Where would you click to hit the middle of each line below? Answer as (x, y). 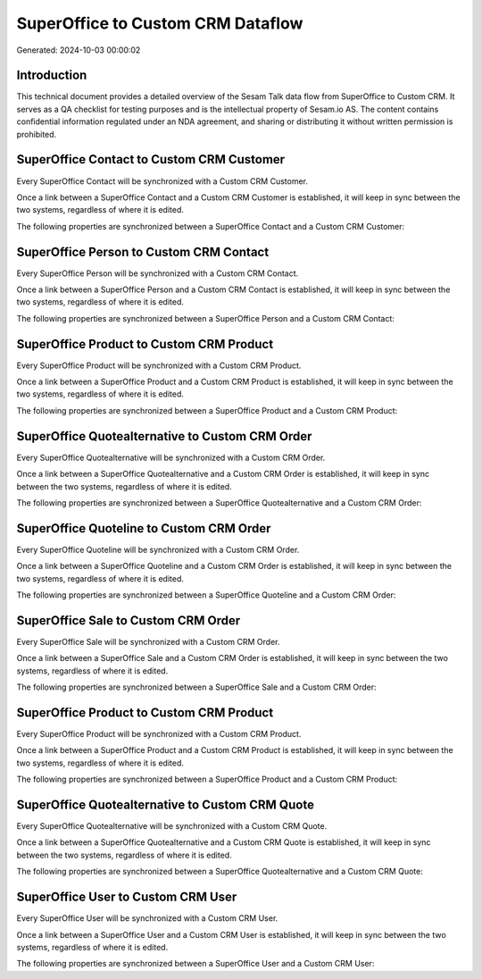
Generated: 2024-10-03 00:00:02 (79, 50)
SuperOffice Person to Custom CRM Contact (143, 251)
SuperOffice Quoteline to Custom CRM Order (144, 528)
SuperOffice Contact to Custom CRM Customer (151, 159)
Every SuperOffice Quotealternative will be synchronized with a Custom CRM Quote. (172, 826)
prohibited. (37, 134)
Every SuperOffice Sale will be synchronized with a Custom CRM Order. (148, 641)
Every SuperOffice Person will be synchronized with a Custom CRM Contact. (158, 273)
